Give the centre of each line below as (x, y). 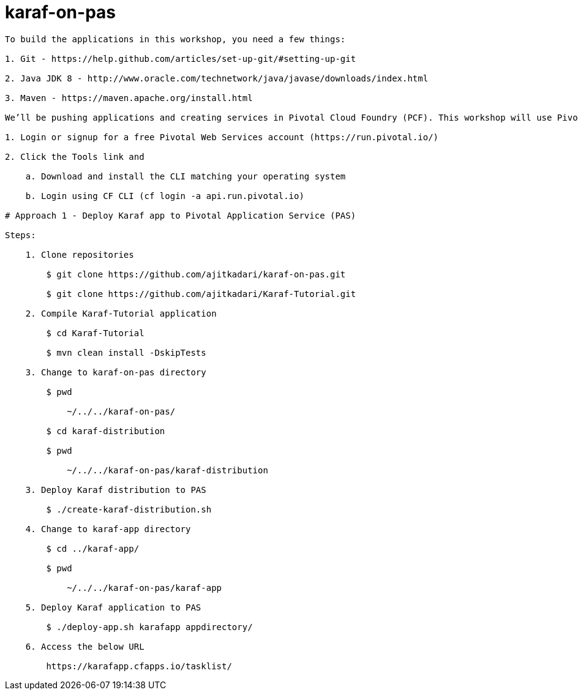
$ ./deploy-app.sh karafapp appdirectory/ (149, 627)
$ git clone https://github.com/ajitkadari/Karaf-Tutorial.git (201, 294)
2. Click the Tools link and (75, 156)
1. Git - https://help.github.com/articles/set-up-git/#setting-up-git (181, 58)
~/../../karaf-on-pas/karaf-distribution (167, 470)
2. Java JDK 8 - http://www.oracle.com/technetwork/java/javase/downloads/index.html (217, 78)
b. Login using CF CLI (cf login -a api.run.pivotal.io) (165, 196)
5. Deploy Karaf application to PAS (113, 607)
